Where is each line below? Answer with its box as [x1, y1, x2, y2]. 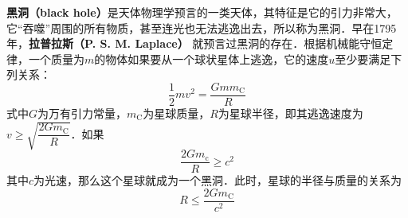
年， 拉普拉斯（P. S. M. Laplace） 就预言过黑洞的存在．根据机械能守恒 [6, 35, 382, 52]
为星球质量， [143, 105, 210, 122]
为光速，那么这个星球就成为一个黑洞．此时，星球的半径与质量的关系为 [33, 172, 402, 189]
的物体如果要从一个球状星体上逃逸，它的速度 [94, 50, 329, 67]
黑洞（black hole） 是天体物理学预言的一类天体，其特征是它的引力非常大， [6, 4, 398, 20]
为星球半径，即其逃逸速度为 [218, 105, 363, 122]
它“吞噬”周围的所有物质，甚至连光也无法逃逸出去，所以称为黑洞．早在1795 [6, 19, 397, 36]
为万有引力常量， [37, 105, 127, 122]
